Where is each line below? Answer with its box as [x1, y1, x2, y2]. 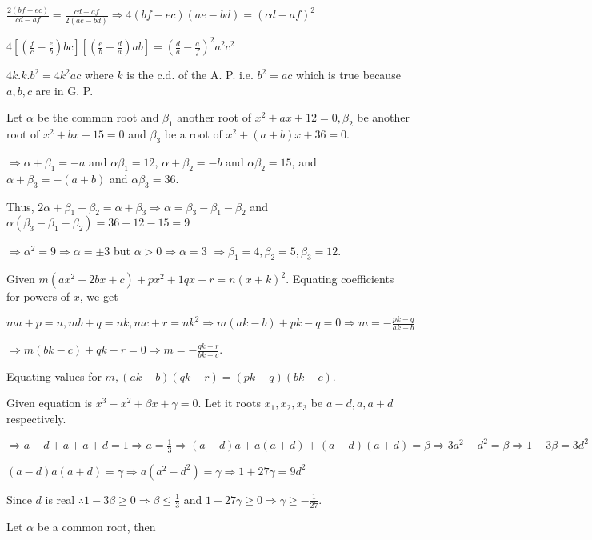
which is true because [296, 66, 401, 83]
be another [357, 109, 410, 126]
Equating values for [6, 367, 102, 384]
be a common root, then [37, 518, 156, 534]
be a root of [164, 126, 222, 142]
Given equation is [6, 394, 93, 411]
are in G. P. [35, 82, 94, 98]
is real [45, 490, 75, 507]
